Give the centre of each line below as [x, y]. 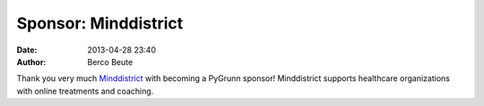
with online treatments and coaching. [85, 91]
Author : [31, 61]
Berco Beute [110, 61]
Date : [27, 50]
